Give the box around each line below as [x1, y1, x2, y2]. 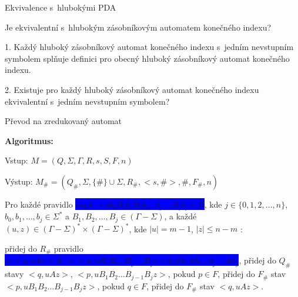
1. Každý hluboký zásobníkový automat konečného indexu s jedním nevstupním [5, 41, 294, 53]
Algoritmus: [5, 134, 53, 146]
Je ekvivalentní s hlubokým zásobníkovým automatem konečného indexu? [5, 21, 272, 33]
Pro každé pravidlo [5, 198, 73, 210]
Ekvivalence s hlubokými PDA [5, 1, 116, 13]
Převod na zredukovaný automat [5, 115, 122, 127]
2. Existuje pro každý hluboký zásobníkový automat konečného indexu [5, 83, 259, 95]
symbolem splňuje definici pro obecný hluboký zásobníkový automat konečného [5, 52, 290, 64]
